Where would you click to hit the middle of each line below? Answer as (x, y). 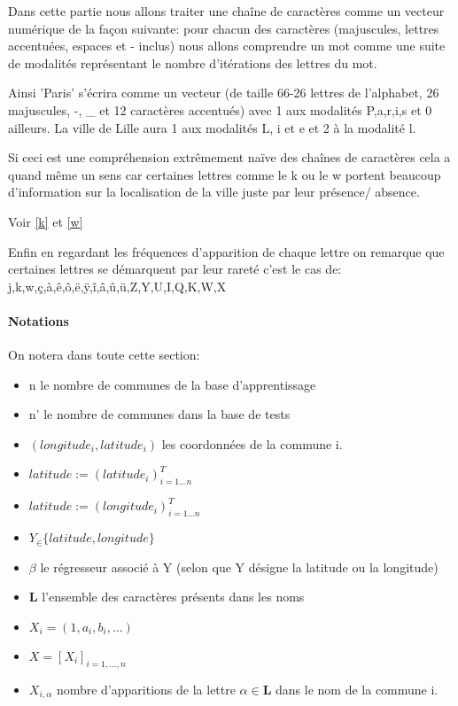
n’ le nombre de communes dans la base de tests (159, 414)
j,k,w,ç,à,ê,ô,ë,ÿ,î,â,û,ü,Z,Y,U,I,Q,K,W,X (117, 286)
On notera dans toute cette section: (104, 355)
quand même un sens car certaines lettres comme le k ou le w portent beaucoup (225, 174)
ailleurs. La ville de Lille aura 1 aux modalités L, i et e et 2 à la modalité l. (212, 127)
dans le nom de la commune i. (357, 689)
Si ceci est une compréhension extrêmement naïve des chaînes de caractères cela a (229, 157)
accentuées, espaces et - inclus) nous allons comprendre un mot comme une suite (227, 46)
